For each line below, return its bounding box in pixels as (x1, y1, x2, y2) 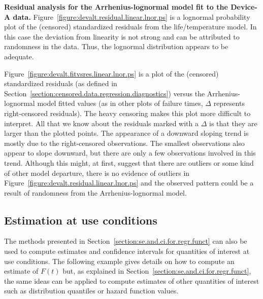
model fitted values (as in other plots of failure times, (37, 98, 203, 108)
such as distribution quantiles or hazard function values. (4, 285, 179, 296)
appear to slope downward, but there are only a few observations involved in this (4, 147, 256, 158)
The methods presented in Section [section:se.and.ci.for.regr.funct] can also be (4, 236, 247, 246)
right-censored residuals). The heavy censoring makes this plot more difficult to (4, 107, 251, 118)
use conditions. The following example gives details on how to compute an (4, 255, 235, 266)
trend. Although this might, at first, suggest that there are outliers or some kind (4, 157, 254, 168)
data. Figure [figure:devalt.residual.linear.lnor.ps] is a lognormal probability (13, 11, 250, 22)
